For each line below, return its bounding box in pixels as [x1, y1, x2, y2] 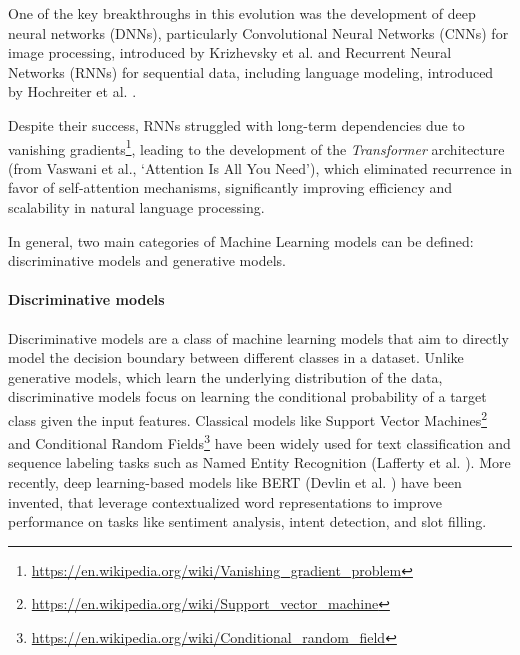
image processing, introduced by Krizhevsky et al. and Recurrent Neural [8, 42, 452, 63]
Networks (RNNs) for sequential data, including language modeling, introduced [8, 61, 494, 82]
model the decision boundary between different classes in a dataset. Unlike [8, 347, 464, 368]
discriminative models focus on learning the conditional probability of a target [8, 386, 487, 407]
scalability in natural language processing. [8, 197, 265, 217]
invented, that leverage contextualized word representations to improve [8, 491, 442, 512]
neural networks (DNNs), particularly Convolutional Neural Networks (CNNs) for [8, 22, 509, 43]
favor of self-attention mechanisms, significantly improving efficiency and [8, 177, 453, 198]
